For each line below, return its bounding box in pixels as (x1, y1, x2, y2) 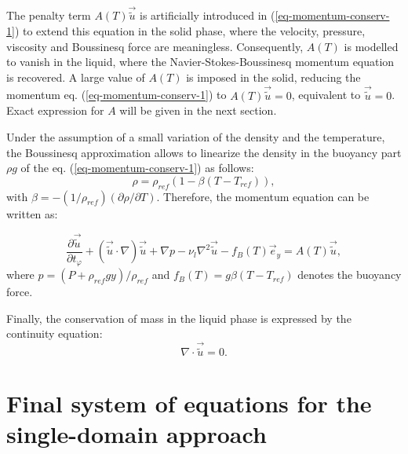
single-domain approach (6, 417, 267, 449)
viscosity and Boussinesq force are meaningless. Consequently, (6, 38, 304, 54)
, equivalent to (291, 86, 361, 103)
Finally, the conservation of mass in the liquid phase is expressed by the (6, 309, 352, 326)
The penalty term (6, 7, 91, 24)
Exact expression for (6, 102, 104, 119)
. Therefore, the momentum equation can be (156, 188, 370, 204)
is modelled (344, 38, 399, 54)
